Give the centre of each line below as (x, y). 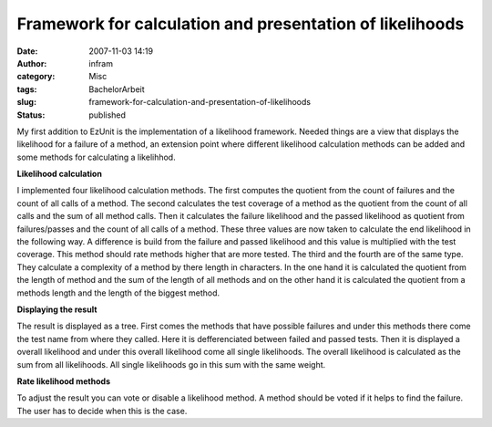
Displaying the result (57, 309)
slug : (26, 102)
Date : (27, 51)
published (108, 115)
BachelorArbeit (117, 89)
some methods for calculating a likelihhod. (97, 157)
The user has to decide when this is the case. (102, 411)
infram (101, 63)
